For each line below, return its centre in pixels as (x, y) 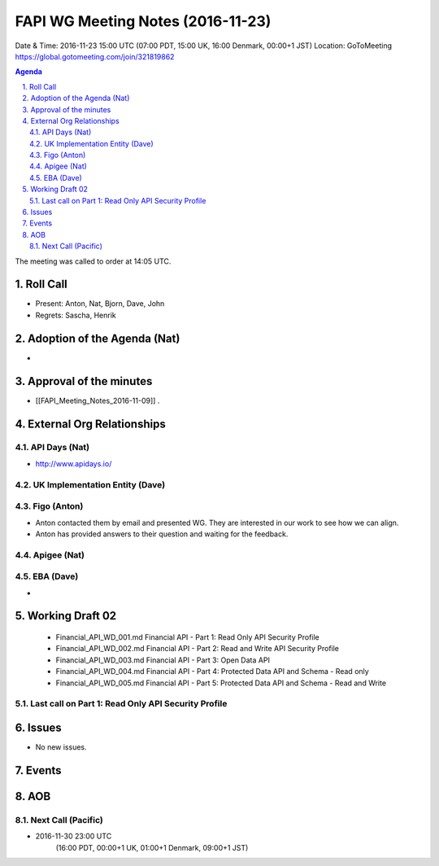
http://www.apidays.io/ (74, 463)
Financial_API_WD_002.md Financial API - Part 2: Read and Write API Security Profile (198, 649)
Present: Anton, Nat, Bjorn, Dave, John (100, 304)
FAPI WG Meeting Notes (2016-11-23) (143, 21)
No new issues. (61, 747)
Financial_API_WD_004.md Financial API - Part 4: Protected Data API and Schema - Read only (212, 671)
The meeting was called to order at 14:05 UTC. (93, 261)
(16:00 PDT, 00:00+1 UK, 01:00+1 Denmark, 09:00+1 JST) (152, 847)
